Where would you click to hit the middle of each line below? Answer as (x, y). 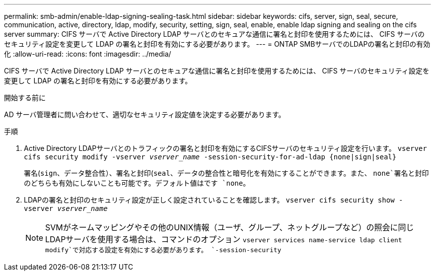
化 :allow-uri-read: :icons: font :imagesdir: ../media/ (88, 54)
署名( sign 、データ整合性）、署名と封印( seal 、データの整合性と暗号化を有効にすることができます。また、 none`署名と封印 (226, 173)
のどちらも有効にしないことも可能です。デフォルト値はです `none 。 (137, 183)
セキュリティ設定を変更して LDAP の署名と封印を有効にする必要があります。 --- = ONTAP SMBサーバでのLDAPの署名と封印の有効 (217, 44)
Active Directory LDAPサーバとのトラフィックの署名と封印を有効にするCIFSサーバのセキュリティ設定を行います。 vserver (225, 148)
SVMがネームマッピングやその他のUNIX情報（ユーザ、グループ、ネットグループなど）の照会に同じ (230, 227)
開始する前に (25, 98)
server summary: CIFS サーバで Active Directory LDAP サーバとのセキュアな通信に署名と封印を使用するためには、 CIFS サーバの (214, 34)
